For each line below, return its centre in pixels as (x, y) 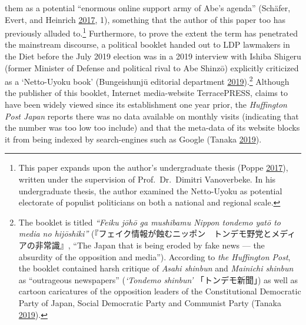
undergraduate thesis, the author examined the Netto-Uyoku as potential (150, 190)
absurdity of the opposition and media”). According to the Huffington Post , (154, 256)
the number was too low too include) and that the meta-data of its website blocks (152, 127)
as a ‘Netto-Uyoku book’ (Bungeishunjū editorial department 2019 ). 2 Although (147, 80)
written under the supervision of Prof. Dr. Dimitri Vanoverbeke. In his (147, 179)
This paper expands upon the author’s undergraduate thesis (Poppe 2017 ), (153, 168)
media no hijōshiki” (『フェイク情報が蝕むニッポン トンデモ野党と (145, 233)
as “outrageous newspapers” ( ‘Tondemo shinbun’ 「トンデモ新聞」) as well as (158, 279)
